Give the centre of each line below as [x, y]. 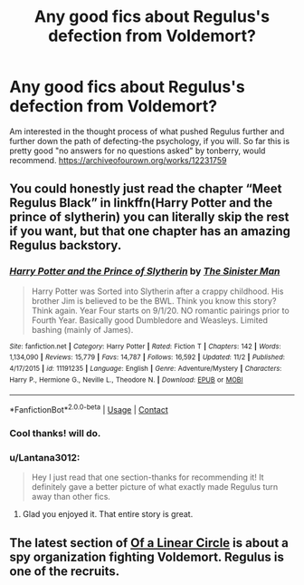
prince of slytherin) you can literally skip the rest [149, 217]
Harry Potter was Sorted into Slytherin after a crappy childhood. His [157, 291]
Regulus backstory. [66, 245]
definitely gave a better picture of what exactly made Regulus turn [155, 487]
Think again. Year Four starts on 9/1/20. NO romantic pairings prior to [160, 310]
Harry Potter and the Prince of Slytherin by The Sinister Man [145, 271]
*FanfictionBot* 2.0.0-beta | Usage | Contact [89, 409]
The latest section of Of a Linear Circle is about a [149, 543]
